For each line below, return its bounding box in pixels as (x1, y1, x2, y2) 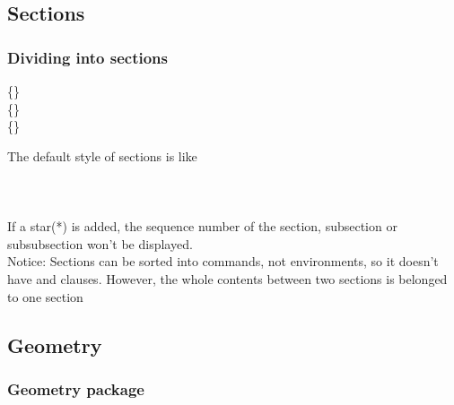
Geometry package (7, 377, 144, 400)
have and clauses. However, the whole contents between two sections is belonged (7, 269, 448, 288)
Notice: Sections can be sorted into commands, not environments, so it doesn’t (7, 252, 439, 271)
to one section (7, 287, 83, 306)
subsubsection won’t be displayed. (7, 234, 193, 253)
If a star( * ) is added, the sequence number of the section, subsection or (7, 217, 397, 236)
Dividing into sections (7, 46, 168, 68)
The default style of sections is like (7, 146, 197, 165)
